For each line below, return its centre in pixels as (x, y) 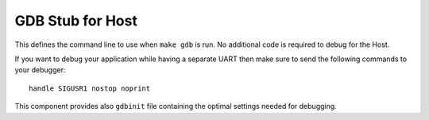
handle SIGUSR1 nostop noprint (90, 88)
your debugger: (40, 70)
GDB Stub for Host (76, 21)
